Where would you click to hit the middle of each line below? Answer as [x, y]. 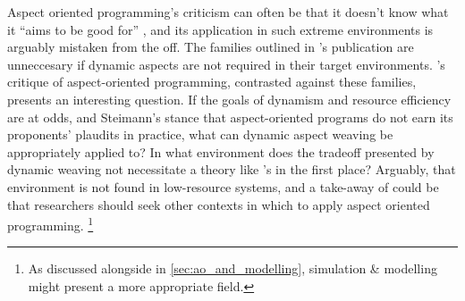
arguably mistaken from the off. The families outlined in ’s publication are [211, 47]
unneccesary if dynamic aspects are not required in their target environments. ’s [226, 64]
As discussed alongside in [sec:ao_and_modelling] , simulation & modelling [232, 268]
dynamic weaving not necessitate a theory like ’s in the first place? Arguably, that [232, 169]
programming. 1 [51, 224]
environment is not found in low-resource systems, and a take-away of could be [223, 186]
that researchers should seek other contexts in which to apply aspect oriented [219, 204]
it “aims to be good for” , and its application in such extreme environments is [220, 29]
